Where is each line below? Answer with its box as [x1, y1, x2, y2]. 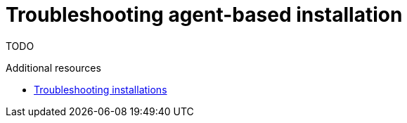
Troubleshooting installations [34, 83, 167, 96]
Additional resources [6, 61, 101, 74]
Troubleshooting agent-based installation [6, 3, 403, 27]
